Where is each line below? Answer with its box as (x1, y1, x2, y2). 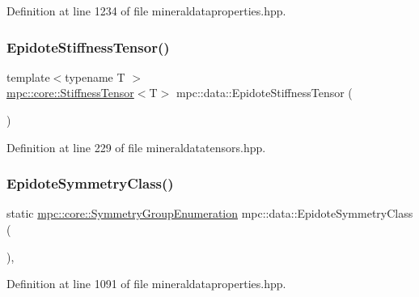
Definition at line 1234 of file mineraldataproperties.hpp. (6, 2, 286, 19)
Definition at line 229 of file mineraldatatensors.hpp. (6, 138, 266, 155)
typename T (65, 68, 125, 85)
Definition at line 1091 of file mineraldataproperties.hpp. (6, 275, 286, 292)
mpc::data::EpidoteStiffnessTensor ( (176, 84, 353, 101)
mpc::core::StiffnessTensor (6, 84, 134, 101)
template (6, 68, 50, 85)
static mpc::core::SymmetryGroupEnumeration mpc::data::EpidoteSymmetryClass (6, 205, 413, 222)
